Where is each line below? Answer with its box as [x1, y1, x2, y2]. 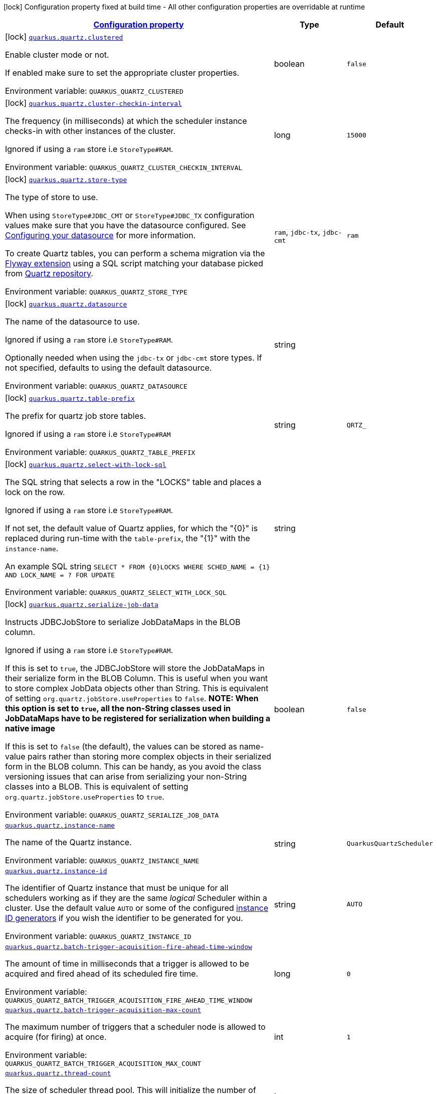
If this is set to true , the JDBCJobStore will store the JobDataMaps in [5, 663, 265, 673]
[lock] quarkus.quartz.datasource [5, 298, 127, 308]
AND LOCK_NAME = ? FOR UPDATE [5, 571, 115, 579]
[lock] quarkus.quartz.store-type [5, 174, 127, 184]
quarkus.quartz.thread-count [5, 1069, 111, 1077]
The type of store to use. [5, 192, 98, 202]
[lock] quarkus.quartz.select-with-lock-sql [5, 459, 166, 469]
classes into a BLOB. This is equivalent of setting [5, 782, 188, 792]
